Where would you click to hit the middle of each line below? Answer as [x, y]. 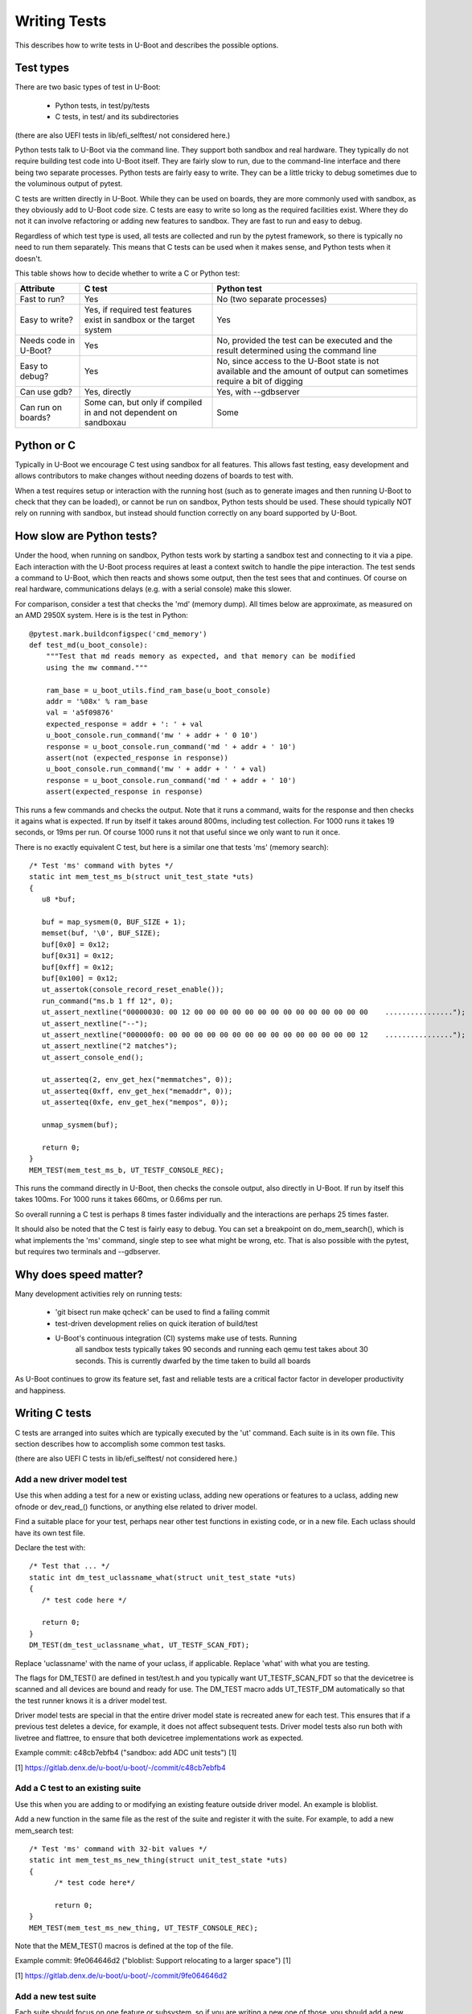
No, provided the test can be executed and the [305, 341]
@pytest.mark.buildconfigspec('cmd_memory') [119, 634]
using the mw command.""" [97, 667]
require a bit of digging [260, 381]
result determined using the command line [297, 350]
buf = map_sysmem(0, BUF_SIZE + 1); [114, 922]
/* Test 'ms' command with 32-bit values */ [119, 1848]
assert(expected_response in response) [124, 792]
